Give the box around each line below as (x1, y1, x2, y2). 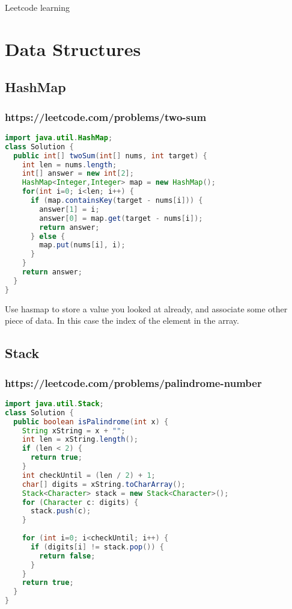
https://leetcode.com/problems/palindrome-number (5, 375, 262, 390)
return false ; (39, 551, 96, 560)
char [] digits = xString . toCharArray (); (22, 480, 186, 489)
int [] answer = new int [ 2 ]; (22, 169, 134, 178)
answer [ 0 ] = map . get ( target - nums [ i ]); (39, 214, 203, 223)
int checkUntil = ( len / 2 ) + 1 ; (22, 471, 156, 480)
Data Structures (5, 36, 141, 61)
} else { (30, 232, 65, 241)
